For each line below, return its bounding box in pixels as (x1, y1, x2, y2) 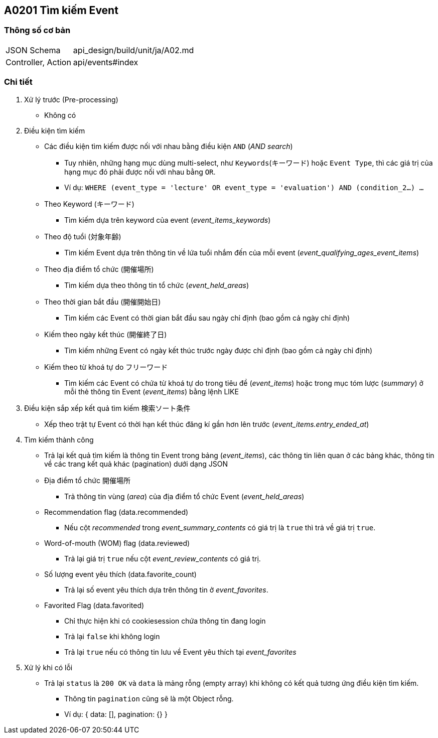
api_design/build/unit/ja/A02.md (73, 45, 194, 55)
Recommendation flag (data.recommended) (44, 507, 189, 516)
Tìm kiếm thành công (24, 435, 94, 444)
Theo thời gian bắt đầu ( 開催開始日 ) (44, 297, 161, 306)
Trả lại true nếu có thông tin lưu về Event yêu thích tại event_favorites (64, 647, 297, 656)
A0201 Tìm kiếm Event (4, 4, 118, 17)
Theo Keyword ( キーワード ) (44, 199, 134, 208)
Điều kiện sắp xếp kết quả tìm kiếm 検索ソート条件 (24, 403, 191, 412)
